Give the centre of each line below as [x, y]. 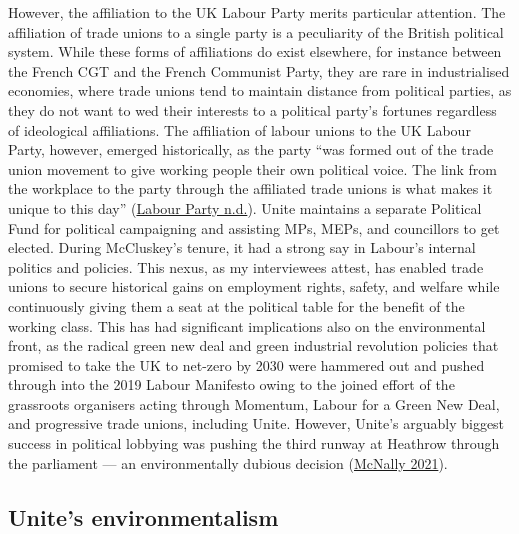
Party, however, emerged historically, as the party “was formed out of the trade [251, 149]
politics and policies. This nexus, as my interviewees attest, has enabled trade [246, 266]
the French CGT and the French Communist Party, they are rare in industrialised [259, 70]
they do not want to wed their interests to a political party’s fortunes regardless [252, 109]
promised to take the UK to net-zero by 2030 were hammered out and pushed [246, 364]
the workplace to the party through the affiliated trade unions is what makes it [250, 188]
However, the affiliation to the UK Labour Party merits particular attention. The [257, 12]
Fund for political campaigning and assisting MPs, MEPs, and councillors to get [254, 227]
